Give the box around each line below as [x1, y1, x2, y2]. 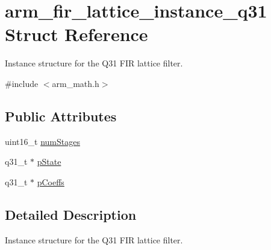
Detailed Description [5, 205, 137, 223]
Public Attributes [5, 106, 117, 125]
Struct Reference [5, 22, 148, 46]
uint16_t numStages [5, 135, 80, 147]
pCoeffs [37, 175, 64, 188]
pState [37, 155, 61, 168]
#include [5, 77, 39, 89]
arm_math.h [52, 77, 99, 89]
